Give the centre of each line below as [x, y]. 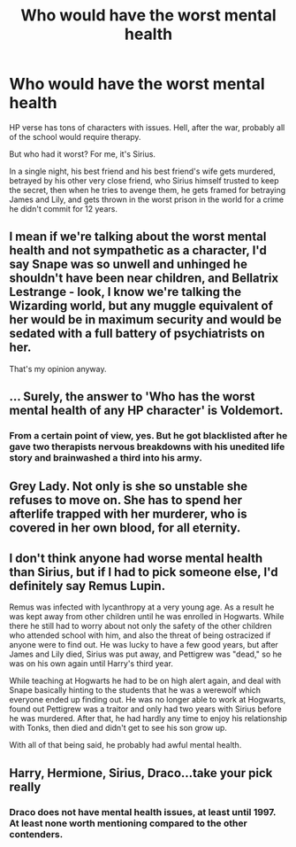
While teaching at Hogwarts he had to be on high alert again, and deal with [145, 681]
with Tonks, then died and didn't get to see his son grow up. [118, 728]
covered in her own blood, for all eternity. [125, 528]
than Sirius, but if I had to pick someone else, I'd [144, 572]
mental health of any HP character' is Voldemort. [147, 411]
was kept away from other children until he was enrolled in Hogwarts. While [147, 617]
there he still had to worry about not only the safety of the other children [140, 626]
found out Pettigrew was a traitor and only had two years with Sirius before [145, 709]
